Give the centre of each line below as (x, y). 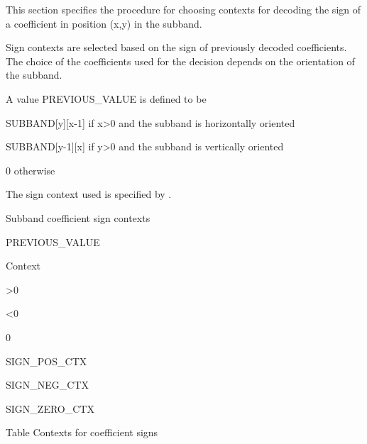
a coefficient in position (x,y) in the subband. (104, 23)
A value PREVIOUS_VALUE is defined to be (106, 98)
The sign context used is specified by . (89, 194)
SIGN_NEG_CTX (48, 385)
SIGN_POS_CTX (46, 361)
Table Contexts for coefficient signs (82, 432)
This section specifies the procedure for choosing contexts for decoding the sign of (183, 9)
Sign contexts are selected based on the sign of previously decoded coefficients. (176, 47)
